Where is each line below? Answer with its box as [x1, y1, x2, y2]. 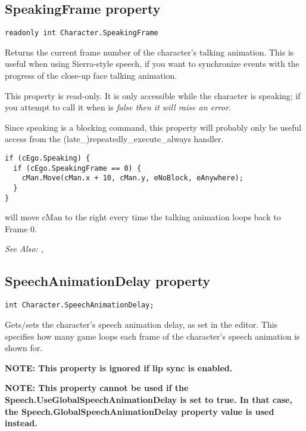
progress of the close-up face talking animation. [5, 69, 177, 82]
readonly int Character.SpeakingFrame [5, 29, 158, 38]
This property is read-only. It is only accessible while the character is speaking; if [5, 89, 301, 101]
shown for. [5, 341, 43, 354]
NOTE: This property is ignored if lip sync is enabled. [5, 361, 233, 374]
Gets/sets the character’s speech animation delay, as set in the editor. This [5, 318, 278, 330]
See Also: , [5, 242, 43, 255]
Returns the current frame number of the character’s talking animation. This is [5, 45, 294, 58]
